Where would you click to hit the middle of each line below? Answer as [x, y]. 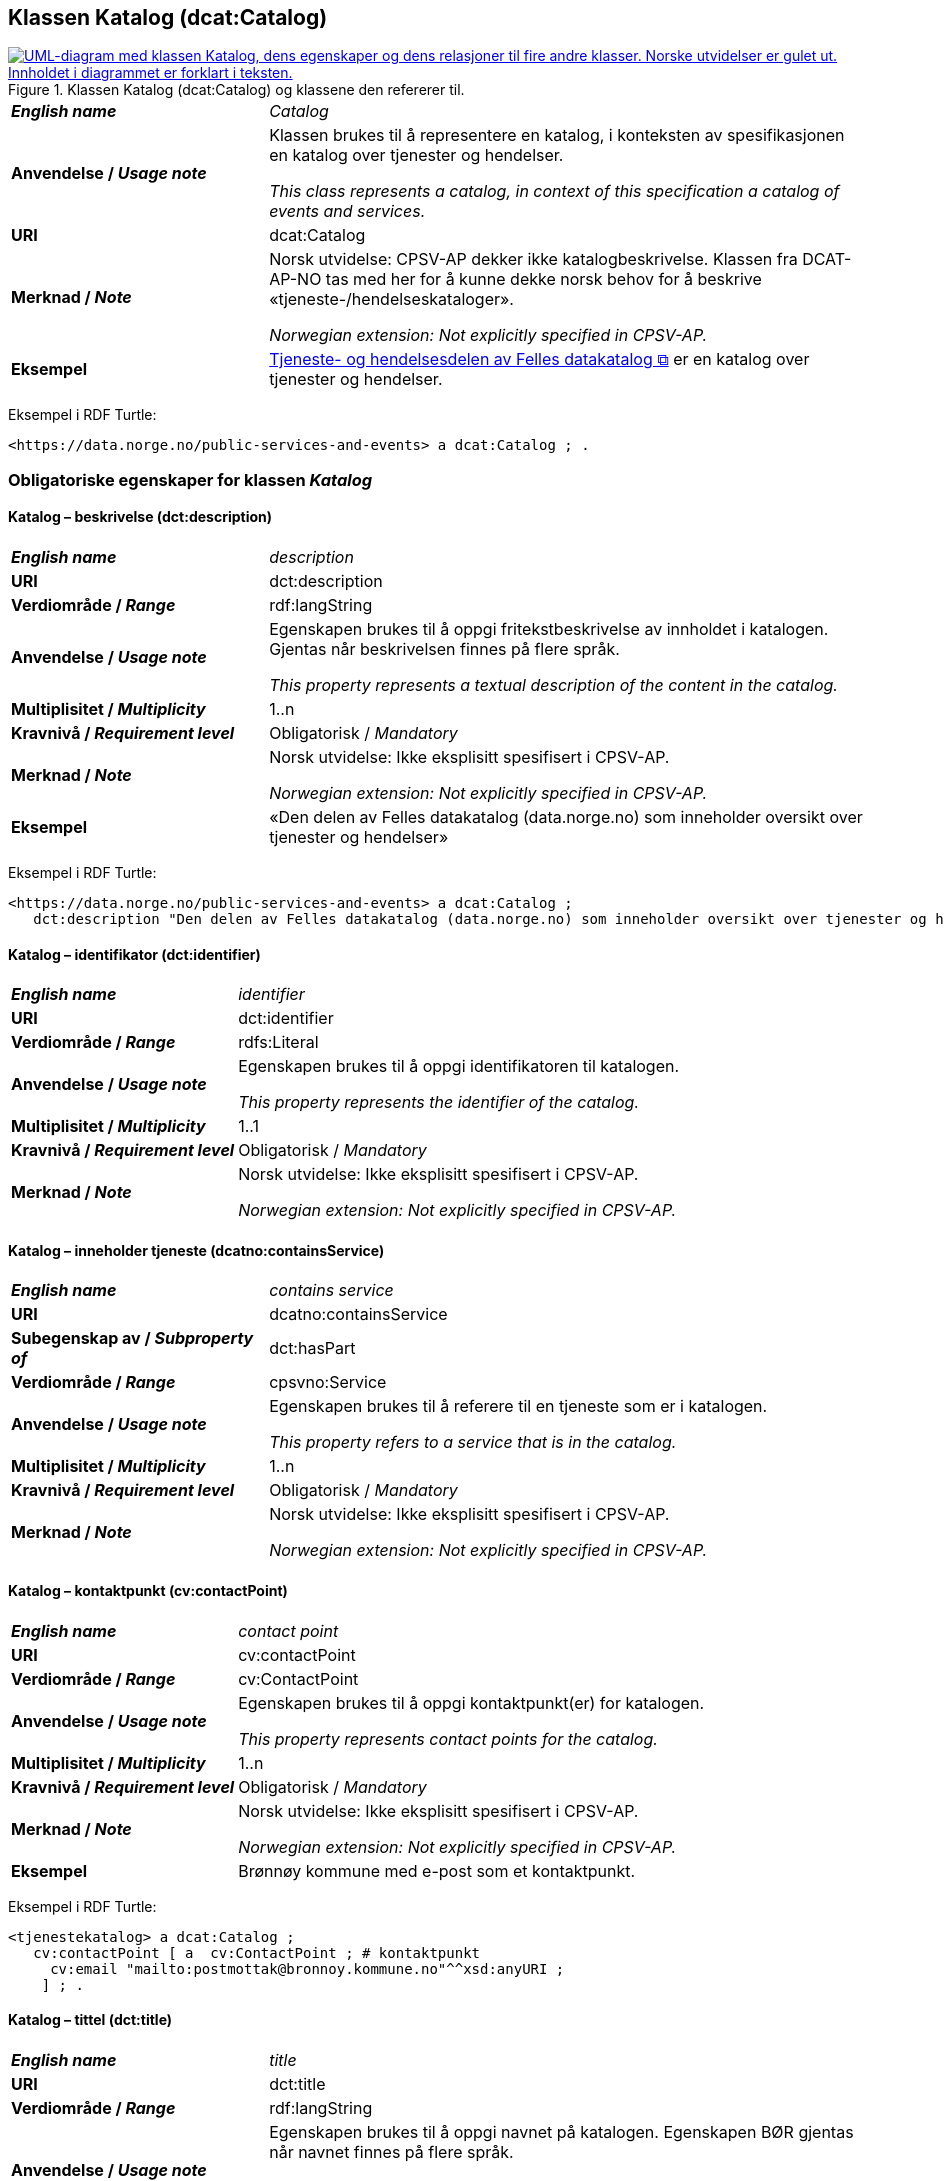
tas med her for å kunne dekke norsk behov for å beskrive [543, 279]
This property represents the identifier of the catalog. [439, 1102]
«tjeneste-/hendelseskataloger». [391, 299]
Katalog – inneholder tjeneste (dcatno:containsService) [196, 1250]
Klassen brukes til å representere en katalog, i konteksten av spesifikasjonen [557, 135]
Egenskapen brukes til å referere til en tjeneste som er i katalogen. [518, 1406]
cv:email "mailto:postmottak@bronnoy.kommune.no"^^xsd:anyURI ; [307, 1968]
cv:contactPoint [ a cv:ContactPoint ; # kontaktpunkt [257, 1952]
